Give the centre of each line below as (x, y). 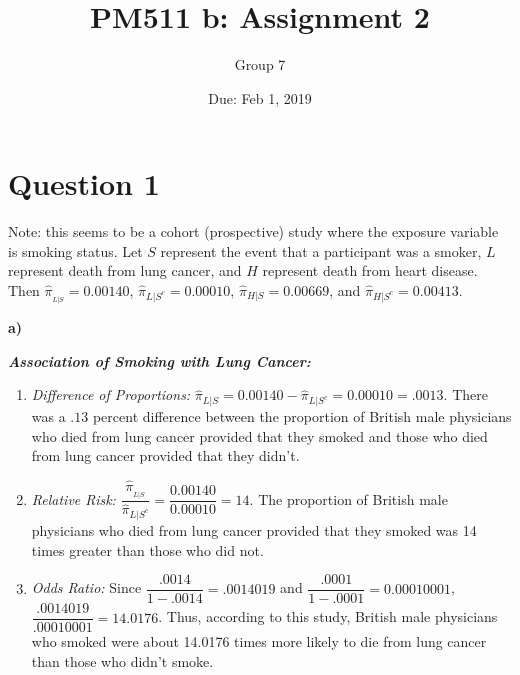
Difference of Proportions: (111, 394)
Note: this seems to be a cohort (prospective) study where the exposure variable (253, 231)
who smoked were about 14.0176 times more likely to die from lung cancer (259, 641)
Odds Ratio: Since (86, 587)
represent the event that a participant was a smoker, (321, 250)
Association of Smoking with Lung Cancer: (159, 360)
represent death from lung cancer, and (125, 270)
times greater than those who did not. (147, 549)
